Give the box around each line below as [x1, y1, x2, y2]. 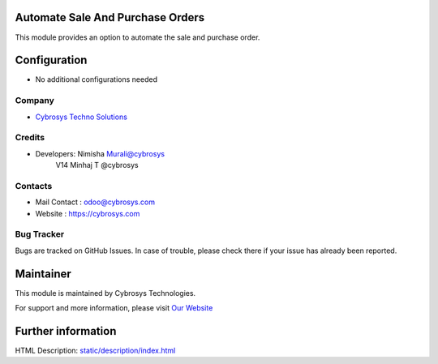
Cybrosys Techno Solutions [35, 112, 127, 122]
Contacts [15, 180, 53, 191]
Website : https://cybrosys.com [35, 208, 140, 218]
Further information [15, 324, 117, 338]
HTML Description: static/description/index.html [15, 345, 176, 355]
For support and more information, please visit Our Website [15, 303, 213, 313]
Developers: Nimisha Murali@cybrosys [35, 148, 165, 158]
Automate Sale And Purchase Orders [15, 11, 205, 24]
